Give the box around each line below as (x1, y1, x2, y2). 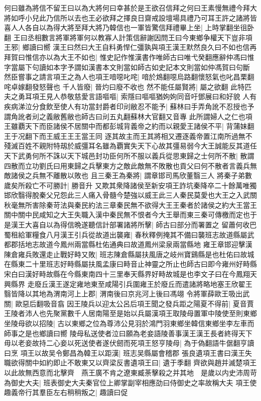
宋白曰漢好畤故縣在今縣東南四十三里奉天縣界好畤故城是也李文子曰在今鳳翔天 (4, 269, 257, 279)
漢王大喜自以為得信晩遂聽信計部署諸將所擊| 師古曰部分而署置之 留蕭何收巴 (11, 219, 257, 230)
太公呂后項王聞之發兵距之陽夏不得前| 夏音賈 (109, 298, 254, 308)
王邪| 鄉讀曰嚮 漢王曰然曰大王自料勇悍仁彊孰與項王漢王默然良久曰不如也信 (4, 42, 250, 52)
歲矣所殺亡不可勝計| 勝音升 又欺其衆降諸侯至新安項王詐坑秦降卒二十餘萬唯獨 (4, 180, 257, 190)
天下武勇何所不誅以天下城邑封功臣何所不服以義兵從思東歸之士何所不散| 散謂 (4, 150, 254, 161)
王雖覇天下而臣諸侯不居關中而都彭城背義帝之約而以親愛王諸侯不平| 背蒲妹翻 (4, 121, 254, 131)
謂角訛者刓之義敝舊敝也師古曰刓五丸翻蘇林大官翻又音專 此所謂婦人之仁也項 (4, 111, 252, 121)
